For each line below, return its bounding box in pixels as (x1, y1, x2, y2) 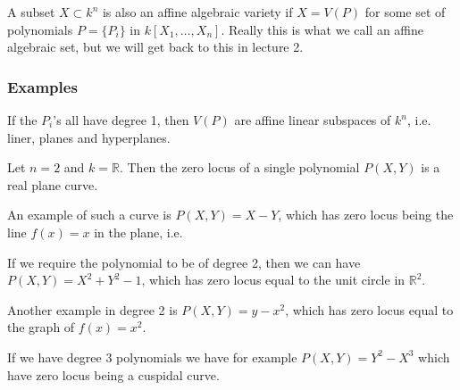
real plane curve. (7, 175, 98, 194)
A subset (7, 3, 55, 21)
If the (7, 111, 38, 129)
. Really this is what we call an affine (221, 20, 424, 38)
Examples (7, 75, 78, 97)
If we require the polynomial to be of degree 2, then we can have (7, 253, 361, 271)
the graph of (7, 318, 75, 336)
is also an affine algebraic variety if (102, 3, 293, 21)
